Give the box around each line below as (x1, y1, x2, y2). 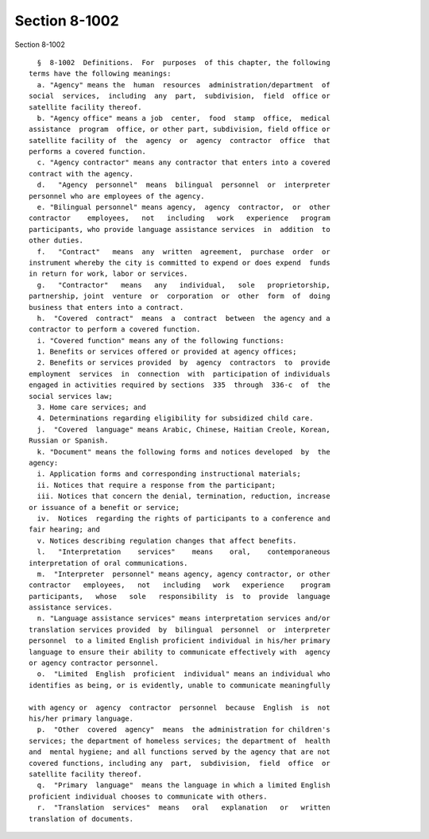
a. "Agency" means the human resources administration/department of (37, 80, 330, 89)
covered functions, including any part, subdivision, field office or (29, 759, 330, 767)
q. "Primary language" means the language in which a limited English (37, 781, 330, 790)
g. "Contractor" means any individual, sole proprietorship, (37, 280, 330, 289)
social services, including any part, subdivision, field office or (29, 91, 330, 101)
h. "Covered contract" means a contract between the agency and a (37, 314, 330, 323)
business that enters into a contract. (29, 303, 184, 311)
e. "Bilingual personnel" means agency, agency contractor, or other (37, 203, 330, 212)
